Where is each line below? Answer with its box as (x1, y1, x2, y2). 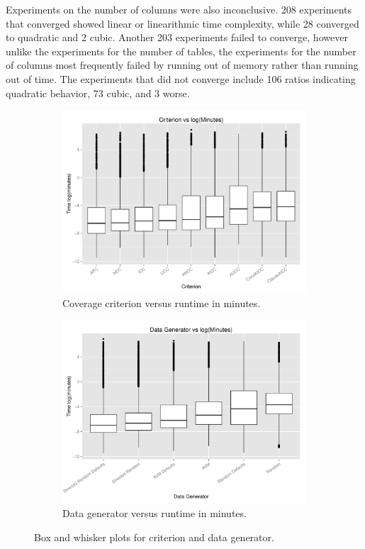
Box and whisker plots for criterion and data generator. (34, 529, 274, 544)
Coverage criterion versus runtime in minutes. (62, 295, 261, 310)
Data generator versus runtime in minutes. (62, 505, 247, 520)
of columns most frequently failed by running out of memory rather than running (6, 57, 359, 72)
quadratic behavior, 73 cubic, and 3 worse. (6, 85, 190, 100)
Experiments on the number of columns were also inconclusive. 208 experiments (6, 2, 352, 16)
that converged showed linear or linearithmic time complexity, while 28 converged (6, 16, 359, 30)
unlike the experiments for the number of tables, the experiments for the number (6, 43, 356, 58)
